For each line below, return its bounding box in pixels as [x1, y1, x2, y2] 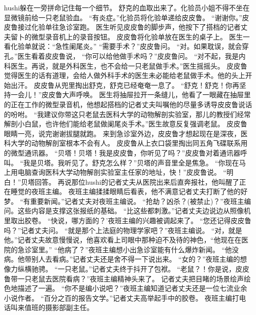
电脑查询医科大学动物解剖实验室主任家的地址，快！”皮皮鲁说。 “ [17, 167, 226, 177]
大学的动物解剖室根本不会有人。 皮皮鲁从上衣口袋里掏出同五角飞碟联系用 [10, 138, 248, 148]
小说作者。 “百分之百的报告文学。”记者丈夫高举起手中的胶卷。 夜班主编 [4, 292, 232, 303]
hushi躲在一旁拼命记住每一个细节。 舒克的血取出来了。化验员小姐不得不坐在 [4, 2, 250, 12]
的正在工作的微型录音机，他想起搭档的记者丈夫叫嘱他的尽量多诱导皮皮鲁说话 [4, 99, 252, 109]
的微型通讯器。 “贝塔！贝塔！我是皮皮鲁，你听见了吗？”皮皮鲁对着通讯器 [4, 147, 240, 157]
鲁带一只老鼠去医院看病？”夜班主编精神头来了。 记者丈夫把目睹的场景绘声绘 [4, 273, 251, 283]
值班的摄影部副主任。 [24, 302, 94, 313]
